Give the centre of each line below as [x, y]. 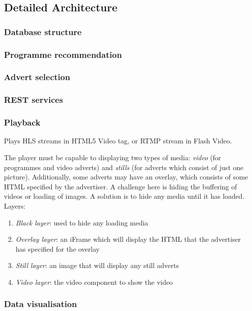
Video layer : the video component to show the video [94, 282]
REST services [34, 100]
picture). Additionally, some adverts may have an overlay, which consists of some [126, 177]
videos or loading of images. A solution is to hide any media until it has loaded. [124, 196]
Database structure [43, 31]
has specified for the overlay [57, 248]
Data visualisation [40, 304]
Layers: [15, 205]
